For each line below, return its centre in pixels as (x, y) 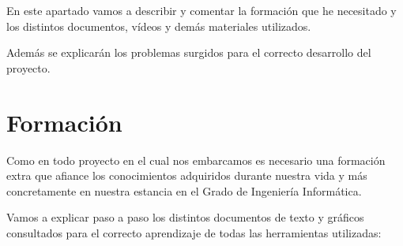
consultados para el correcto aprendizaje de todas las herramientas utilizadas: (194, 232)
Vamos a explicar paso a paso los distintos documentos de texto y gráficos (185, 217)
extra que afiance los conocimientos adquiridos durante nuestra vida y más (187, 175)
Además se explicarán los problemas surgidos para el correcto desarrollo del (189, 52)
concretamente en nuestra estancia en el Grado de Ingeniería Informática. (184, 190)
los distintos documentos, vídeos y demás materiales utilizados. (159, 26)
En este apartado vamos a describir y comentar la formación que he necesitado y (201, 10)
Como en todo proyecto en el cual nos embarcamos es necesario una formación (196, 160)
